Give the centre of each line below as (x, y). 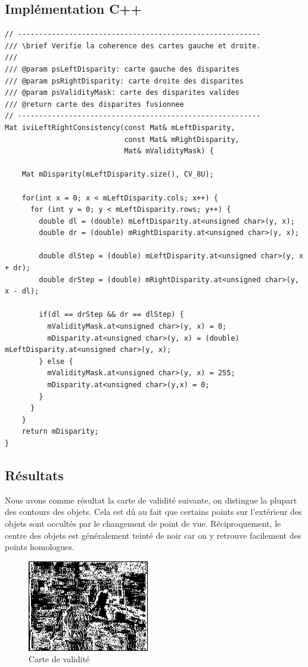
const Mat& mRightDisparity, (182, 139)
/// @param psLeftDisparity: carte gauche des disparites (122, 69)
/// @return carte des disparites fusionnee (94, 104)
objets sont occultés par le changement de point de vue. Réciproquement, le (143, 523)
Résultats (34, 475)
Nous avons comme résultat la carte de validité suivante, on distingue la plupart (151, 500)
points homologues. (40, 547)
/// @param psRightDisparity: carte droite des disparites (124, 81)
